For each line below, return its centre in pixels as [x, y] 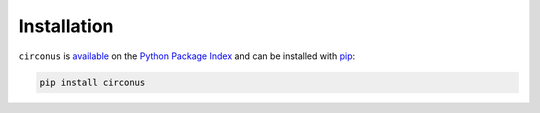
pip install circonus [92, 82]
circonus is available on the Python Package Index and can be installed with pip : [187, 56]
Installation [66, 26]
